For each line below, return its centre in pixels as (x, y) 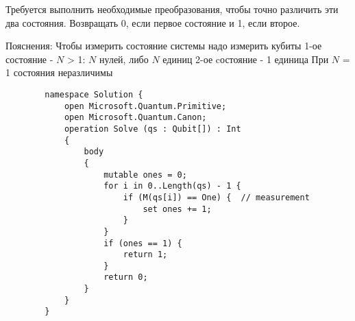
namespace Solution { (94, 94)
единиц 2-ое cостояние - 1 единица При (246, 59)
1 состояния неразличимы (59, 72)
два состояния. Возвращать (62, 22)
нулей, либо (124, 59)
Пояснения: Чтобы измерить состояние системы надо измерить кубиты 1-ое (164, 46)
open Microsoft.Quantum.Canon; (135, 118)
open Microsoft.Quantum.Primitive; (145, 106)
